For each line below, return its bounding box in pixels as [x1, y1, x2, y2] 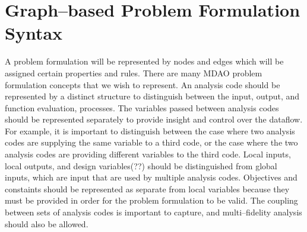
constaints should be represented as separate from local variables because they [5, 182, 290, 195]
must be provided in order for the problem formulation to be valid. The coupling [5, 194, 298, 207]
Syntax [5, 21, 63, 45]
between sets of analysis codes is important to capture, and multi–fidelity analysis [5, 206, 302, 218]
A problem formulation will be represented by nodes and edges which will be [5, 55, 284, 67]
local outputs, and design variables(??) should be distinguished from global [5, 159, 277, 172]
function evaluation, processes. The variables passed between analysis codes [5, 101, 279, 114]
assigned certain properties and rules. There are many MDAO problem [5, 66, 262, 79]
